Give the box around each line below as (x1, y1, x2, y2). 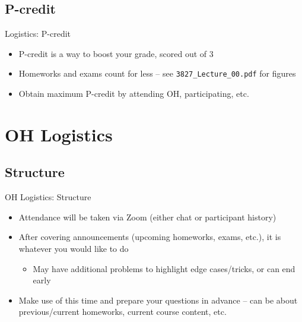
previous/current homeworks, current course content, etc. (18, 305, 227, 318)
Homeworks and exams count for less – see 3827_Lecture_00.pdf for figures (18, 67, 296, 80)
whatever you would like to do (18, 242, 129, 254)
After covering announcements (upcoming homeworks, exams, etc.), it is (18, 231, 281, 243)
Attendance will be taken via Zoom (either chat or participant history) (18, 210, 276, 223)
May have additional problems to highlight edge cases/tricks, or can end (33, 262, 295, 274)
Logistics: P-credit (5, 27, 71, 40)
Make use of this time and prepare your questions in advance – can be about (18, 293, 298, 306)
